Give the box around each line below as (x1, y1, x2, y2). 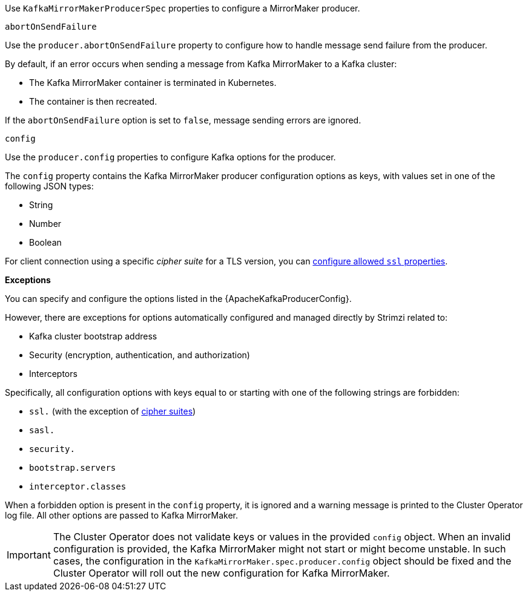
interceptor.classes (29, 482, 127, 491)
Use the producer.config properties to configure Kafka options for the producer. (5, 152, 336, 162)
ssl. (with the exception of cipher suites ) (29, 406, 196, 416)
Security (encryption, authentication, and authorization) (29, 350, 250, 360)
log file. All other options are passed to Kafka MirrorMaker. (5, 510, 238, 520)
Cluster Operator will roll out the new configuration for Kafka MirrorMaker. (53, 567, 390, 579)
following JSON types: (5, 181, 94, 191)
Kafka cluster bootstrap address (29, 331, 157, 341)
